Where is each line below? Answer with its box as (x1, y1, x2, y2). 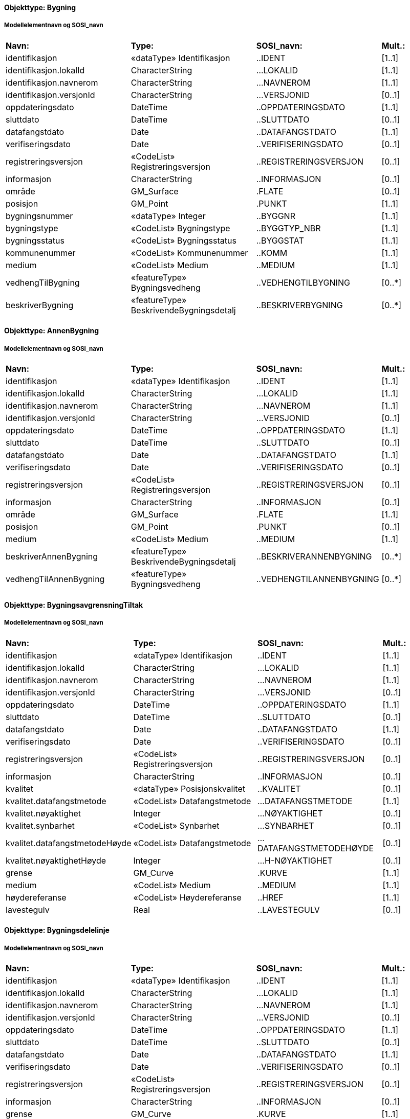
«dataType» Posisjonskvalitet (133, 783, 245, 794)
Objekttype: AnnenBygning (4, 326, 99, 335)
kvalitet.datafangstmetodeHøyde (6, 837, 132, 848)
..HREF (257, 892, 284, 903)
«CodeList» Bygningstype (131, 223, 230, 233)
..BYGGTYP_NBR (256, 223, 321, 233)
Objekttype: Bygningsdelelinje (4, 926, 110, 935)
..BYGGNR (256, 210, 295, 221)
